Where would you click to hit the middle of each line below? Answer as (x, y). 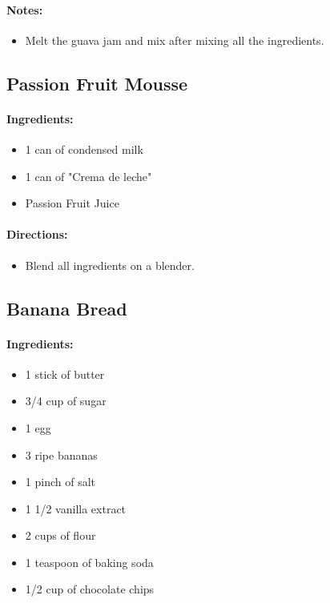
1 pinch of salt (60, 482)
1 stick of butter (65, 374)
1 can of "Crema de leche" (89, 176)
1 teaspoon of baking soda (89, 562)
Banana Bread (67, 308)
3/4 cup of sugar (66, 401)
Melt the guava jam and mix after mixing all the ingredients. (175, 40)
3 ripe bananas (61, 454)
